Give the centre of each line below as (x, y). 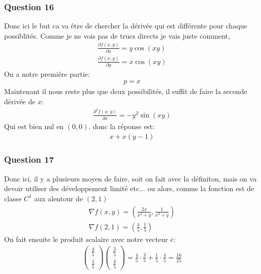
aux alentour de (59, 198)
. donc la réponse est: (122, 126)
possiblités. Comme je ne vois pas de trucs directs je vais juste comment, (117, 35)
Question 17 (29, 159)
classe (13, 198)
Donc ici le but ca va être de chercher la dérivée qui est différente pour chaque (126, 26)
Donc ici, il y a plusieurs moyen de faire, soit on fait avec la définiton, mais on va (130, 178)
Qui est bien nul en (34, 126)
